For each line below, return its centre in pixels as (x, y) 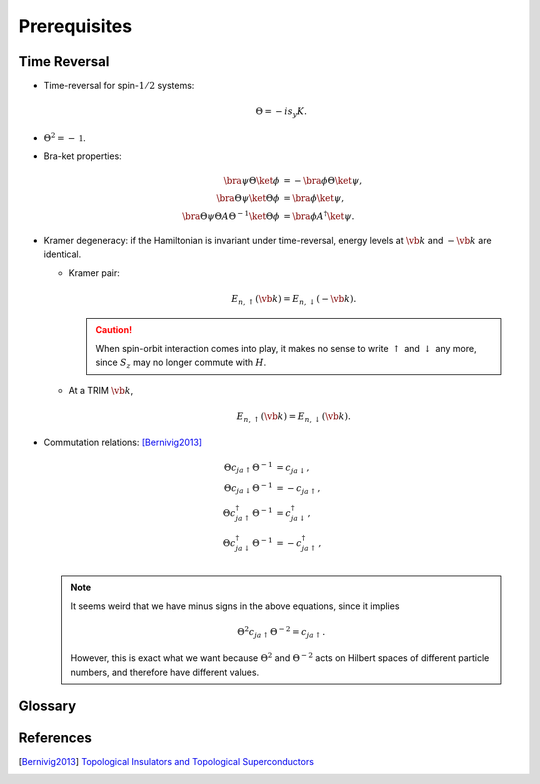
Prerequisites (75, 26)
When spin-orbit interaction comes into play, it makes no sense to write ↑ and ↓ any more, (286, 348)
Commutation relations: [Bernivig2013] (123, 442)
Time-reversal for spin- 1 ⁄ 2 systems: (119, 86)
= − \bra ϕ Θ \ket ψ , (323, 181)
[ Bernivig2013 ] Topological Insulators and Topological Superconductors (166, 761)
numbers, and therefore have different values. (165, 672)
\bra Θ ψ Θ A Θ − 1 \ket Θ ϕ (230, 215)
